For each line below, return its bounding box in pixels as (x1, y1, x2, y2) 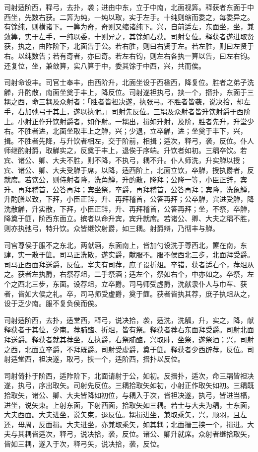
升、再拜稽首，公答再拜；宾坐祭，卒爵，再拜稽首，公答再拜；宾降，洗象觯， (4, 184, 254, 194)
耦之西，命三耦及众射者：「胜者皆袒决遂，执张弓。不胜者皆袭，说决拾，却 (4, 96, 244, 107)
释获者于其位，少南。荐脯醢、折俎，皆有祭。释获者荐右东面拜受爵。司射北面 (4, 324, 254, 335)
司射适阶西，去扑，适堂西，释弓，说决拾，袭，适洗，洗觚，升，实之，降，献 (4, 314, 254, 325)
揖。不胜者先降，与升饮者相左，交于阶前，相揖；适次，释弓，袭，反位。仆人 (4, 135, 254, 146)
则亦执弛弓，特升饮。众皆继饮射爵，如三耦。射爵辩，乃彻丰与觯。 (4, 223, 219, 233)
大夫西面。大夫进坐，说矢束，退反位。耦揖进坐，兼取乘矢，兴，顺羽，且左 (4, 409, 247, 420)
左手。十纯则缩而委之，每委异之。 (142, 11, 254, 22)
